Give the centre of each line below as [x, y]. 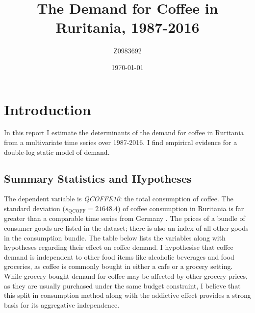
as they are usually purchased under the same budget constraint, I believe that [122, 285]
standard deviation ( [35, 208]
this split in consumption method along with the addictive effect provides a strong [127, 295]
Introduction [48, 109]
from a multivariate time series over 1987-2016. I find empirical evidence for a [121, 142]
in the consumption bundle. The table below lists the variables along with [115, 237]
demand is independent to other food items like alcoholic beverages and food [119, 256]
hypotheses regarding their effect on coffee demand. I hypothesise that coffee [119, 247]
